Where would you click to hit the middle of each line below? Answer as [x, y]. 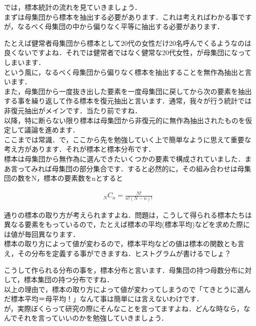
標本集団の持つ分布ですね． [69, 279]
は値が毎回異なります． [42, 234]
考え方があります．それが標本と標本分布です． [80, 149]
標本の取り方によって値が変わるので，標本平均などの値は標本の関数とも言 [124, 244]
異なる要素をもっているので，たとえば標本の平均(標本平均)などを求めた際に [127, 224]
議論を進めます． [52, 130]
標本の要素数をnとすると [83, 178]
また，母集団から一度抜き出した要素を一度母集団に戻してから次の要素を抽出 [128, 91]
